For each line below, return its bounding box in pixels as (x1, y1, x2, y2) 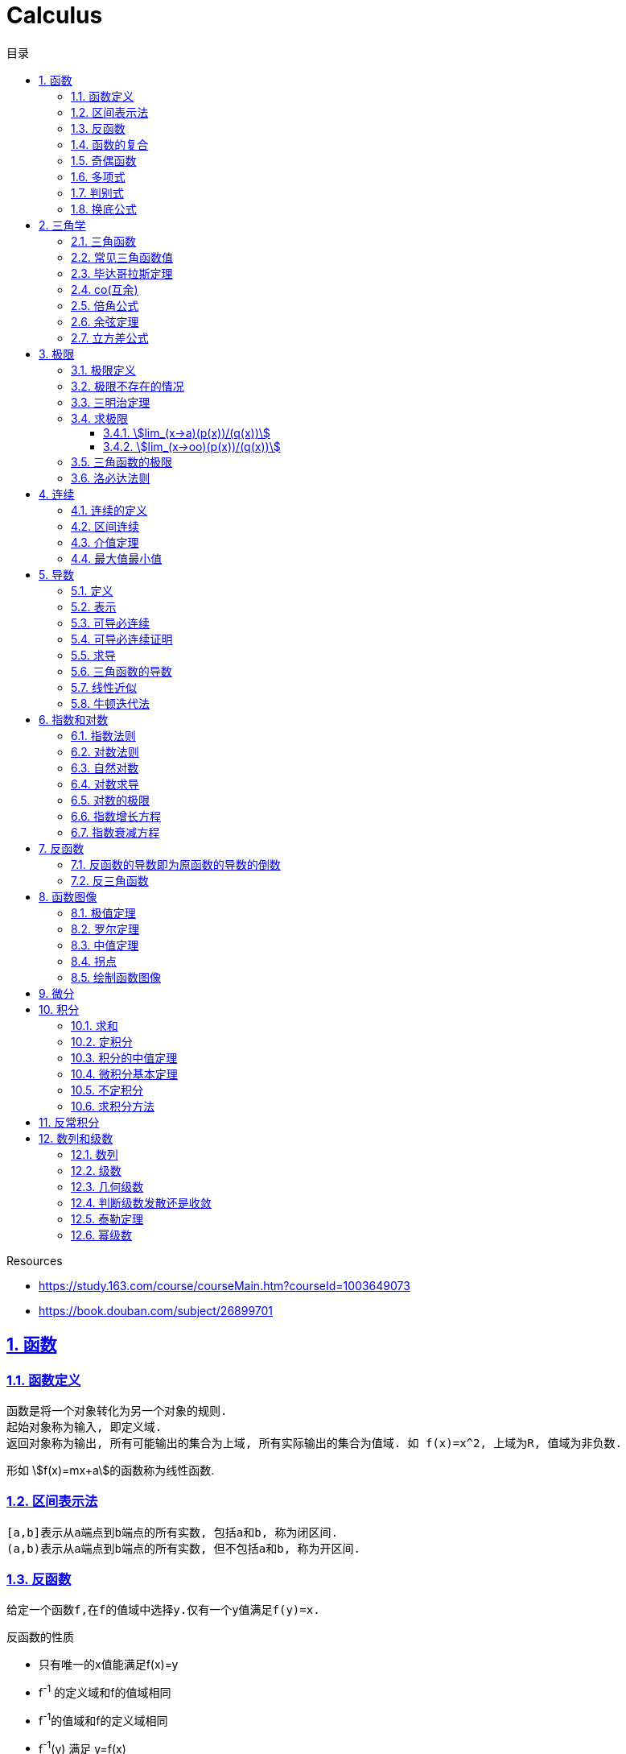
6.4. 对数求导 (71, 776, 139, 791)
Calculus (6, 2, 103, 29)
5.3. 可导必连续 (71, 615, 150, 630)
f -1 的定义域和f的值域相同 (39, 1683, 171, 1700)
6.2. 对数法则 (71, 744, 139, 759)
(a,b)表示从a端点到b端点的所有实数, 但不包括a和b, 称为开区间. (6, 1541, 361, 1555)
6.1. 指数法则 (71, 728, 136, 743)
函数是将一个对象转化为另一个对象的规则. (6, 1404, 228, 1417)
